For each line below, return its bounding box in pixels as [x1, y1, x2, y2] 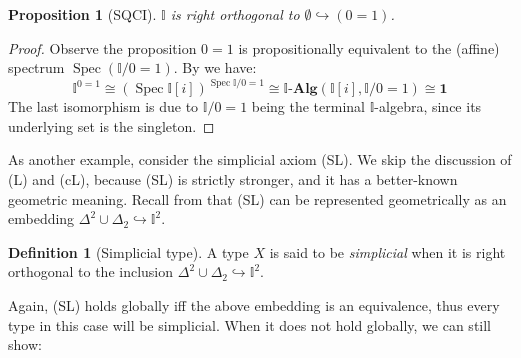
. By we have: [173, 57, 257, 78]
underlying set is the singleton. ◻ [8, 115, 215, 136]
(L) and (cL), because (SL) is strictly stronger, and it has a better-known [8, 169, 458, 190]
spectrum [8, 57, 65, 78]
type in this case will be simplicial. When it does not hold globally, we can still [8, 314, 491, 335]
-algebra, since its [374, 96, 482, 117]
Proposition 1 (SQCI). [8, 4, 157, 24]
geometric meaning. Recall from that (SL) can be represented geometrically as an [8, 188, 507, 209]
